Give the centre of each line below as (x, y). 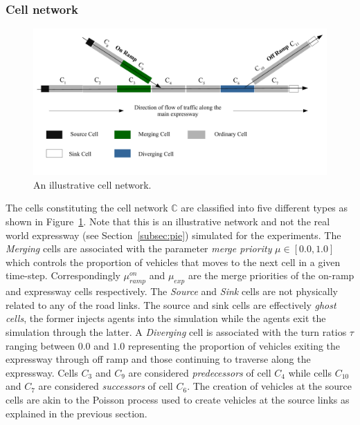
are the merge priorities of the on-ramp (271, 275)
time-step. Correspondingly (63, 275)
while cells (310, 372)
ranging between (40, 345)
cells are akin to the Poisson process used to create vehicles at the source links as (178, 399)
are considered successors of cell (106, 386)
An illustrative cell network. (92, 184)
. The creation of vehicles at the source (269, 386)
